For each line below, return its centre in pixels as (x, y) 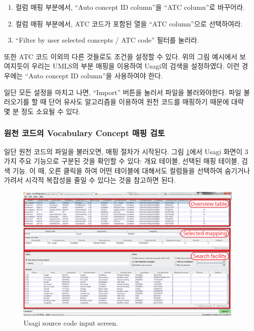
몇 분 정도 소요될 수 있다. (42, 111)
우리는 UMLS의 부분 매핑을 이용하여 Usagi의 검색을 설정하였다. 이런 (136, 66)
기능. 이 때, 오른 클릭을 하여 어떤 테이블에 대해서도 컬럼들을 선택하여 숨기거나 (131, 170)
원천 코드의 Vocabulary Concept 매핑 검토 (85, 133)
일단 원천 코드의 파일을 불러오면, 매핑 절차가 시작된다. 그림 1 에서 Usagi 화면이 (123, 151)
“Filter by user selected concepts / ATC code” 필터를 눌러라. (107, 40)
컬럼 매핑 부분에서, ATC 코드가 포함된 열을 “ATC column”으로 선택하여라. (129, 23)
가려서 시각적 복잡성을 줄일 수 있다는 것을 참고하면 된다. (90, 180)
